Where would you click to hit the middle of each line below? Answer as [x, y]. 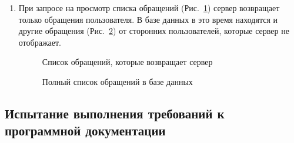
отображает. [40, 42]
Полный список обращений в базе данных [117, 81]
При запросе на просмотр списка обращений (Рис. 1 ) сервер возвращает [149, 8]
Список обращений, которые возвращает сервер [127, 62]
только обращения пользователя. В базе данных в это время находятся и [148, 19]
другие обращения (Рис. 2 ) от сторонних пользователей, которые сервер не [154, 31]
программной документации [85, 130]
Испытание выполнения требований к [115, 113]
